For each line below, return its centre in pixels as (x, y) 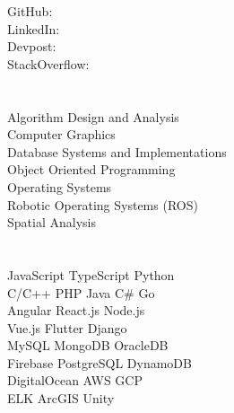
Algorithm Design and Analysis (93, 116)
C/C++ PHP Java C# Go (81, 292)
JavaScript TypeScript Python (91, 274)
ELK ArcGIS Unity (61, 398)
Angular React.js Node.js (76, 310)
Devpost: (32, 46)
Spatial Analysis (52, 222)
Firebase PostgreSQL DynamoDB (100, 362)
